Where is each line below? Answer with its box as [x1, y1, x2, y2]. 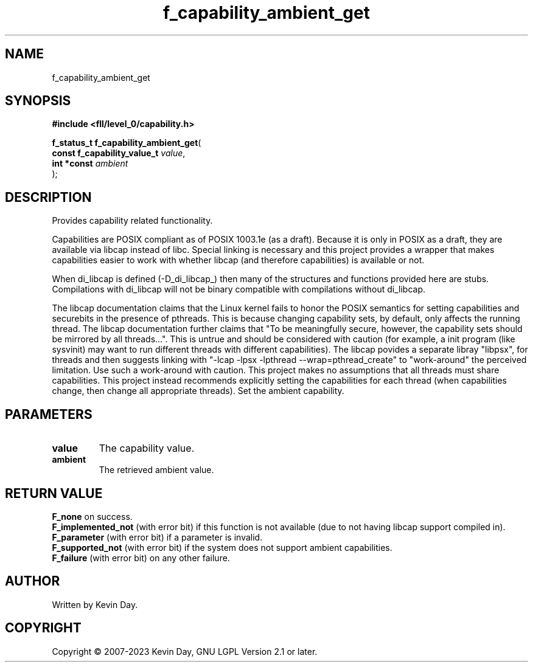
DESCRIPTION [5, 189, 92, 205]
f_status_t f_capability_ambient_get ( [52, 137, 201, 148]
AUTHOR [5, 573, 60, 589]
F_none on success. [52, 511, 133, 522]
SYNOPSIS [5, 93, 71, 109]
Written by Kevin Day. [52, 599, 138, 610]
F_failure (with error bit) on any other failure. [52, 552, 230, 563]
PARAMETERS [5, 406, 92, 422]
